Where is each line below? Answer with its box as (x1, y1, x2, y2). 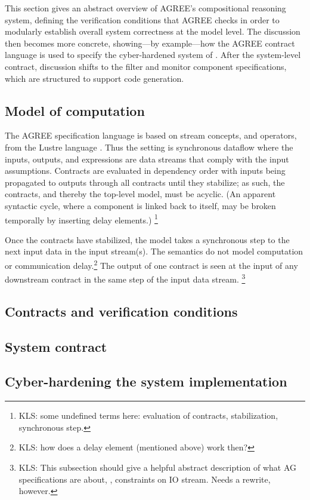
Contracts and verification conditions (5, 302, 238, 320)
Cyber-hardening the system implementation (5, 372, 287, 391)
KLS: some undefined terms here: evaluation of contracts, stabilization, (18, 409, 278, 422)
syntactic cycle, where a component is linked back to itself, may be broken (5, 199, 276, 211)
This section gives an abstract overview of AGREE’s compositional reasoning (5, 2, 286, 14)
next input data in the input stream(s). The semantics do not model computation (5, 245, 303, 257)
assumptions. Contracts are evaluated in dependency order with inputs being (5, 164, 286, 177)
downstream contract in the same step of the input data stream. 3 (5, 271, 246, 285)
